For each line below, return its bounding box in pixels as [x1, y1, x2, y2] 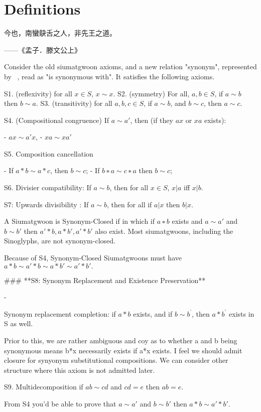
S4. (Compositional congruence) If [4, 114, 109, 125]
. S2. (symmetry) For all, [113, 88, 190, 98]
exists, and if [133, 308, 173, 319]
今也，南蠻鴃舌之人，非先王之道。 [4, 28, 116, 38]
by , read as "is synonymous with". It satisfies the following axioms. [4, 71, 215, 81]
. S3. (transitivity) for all [36, 98, 112, 108]
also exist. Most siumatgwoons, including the [95, 225, 233, 236]
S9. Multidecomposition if [4, 381, 83, 392]
